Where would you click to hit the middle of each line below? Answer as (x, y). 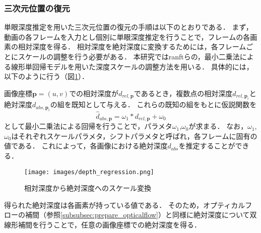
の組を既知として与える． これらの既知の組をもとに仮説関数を (153, 104)
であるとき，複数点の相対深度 (183, 93)
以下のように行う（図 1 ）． (46, 76)
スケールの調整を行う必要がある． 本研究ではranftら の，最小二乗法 (129, 56)
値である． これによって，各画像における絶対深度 (86, 146)
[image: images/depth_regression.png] (89, 172)
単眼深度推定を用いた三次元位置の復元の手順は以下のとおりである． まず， (128, 27)
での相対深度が (94, 93)
